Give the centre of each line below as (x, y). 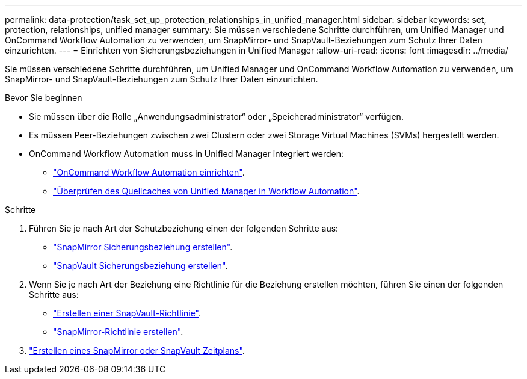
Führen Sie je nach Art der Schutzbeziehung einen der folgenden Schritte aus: (184, 228)
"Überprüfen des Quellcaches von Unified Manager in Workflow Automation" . (206, 191)
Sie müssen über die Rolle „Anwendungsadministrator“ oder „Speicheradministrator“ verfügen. (216, 116)
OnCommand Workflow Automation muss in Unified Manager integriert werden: (186, 154)
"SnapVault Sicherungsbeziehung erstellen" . (140, 266)
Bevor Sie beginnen (44, 98)
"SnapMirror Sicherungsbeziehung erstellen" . (143, 247)
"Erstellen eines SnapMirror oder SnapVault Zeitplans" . (137, 350)
